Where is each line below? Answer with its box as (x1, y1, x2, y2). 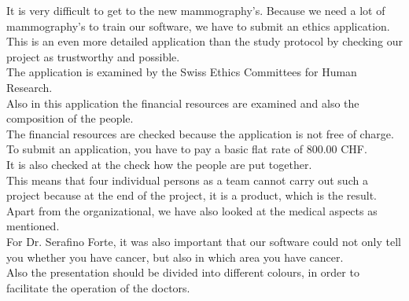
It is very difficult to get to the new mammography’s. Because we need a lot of (6, 2, 385, 18)
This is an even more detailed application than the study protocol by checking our (6, 33, 403, 50)
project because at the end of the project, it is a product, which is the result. (6, 187, 378, 204)
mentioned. (6, 218, 60, 234)
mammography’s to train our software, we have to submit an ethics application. (6, 17, 390, 34)
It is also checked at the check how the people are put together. (6, 156, 312, 172)
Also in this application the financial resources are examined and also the (6, 94, 359, 111)
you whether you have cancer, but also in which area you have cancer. (6, 248, 344, 265)
